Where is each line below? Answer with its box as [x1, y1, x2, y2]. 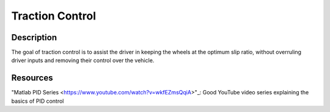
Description [11, 32, 57, 43]
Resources [11, 73, 53, 83]
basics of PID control [11, 97, 64, 105]
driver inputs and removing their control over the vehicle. [11, 57, 155, 64]
